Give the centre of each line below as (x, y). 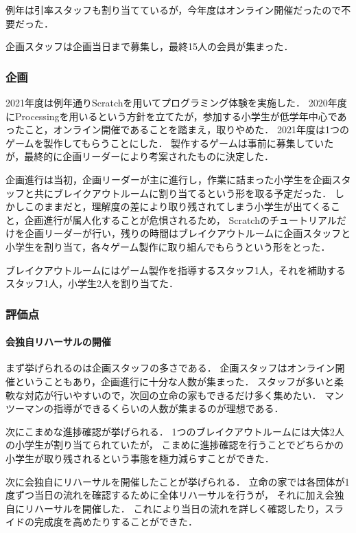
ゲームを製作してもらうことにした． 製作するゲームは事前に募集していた (170, 143)
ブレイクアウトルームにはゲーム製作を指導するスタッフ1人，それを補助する (176, 270)
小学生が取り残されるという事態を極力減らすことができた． (140, 458)
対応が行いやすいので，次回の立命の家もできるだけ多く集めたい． (173, 395)
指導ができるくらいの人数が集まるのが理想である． (168, 408)
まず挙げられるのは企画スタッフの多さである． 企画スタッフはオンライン (170, 368)
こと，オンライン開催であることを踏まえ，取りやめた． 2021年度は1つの (187, 129)
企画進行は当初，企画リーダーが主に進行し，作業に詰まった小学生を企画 (169, 179)
